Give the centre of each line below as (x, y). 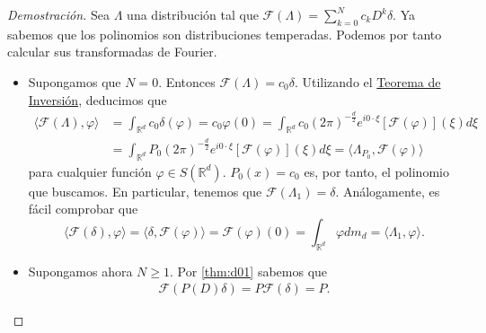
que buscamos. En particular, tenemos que (145, 191)
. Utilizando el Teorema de (367, 81)
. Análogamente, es (388, 191)
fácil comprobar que (83, 209)
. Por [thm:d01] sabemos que (249, 271)
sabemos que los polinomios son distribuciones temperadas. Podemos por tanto (225, 34)
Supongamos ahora (80, 271)
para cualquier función (90, 171)
